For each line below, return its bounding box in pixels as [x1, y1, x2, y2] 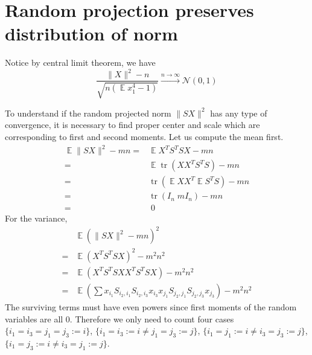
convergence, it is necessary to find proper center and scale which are [5, 118, 260, 131]
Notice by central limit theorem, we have [5, 56, 156, 69]
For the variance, [5, 212, 68, 225]
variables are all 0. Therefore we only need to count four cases [5, 312, 234, 325]
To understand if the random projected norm [5, 106, 171, 119]
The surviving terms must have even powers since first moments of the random [5, 301, 297, 313]
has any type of [210, 106, 267, 119]
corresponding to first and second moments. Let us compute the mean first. [5, 130, 284, 143]
